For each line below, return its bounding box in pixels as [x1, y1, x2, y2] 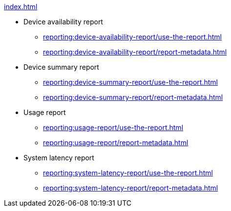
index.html [4, 2, 38, 11]
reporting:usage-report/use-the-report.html [43, 123, 184, 132]
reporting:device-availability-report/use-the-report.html [43, 33, 222, 41]
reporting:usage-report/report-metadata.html [43, 138, 189, 147]
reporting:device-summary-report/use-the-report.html [43, 78, 218, 86]
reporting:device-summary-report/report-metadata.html [43, 93, 223, 101]
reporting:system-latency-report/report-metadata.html [43, 184, 218, 192]
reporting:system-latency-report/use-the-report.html [43, 169, 213, 177]
